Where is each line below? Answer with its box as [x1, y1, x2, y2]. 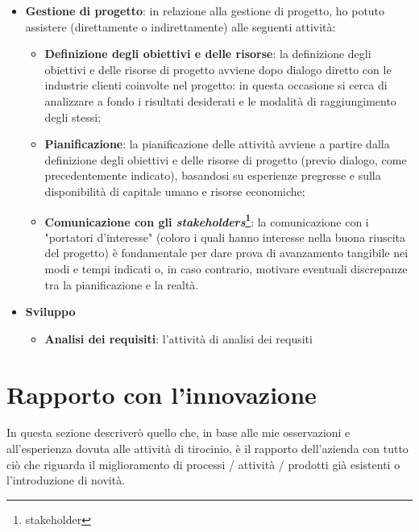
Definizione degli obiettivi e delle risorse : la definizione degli [44, 45, 371, 62]
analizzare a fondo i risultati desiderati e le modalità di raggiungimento [44, 92, 396, 109]
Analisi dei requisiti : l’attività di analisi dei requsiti [44, 330, 313, 347]
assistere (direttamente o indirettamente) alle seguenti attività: [25, 18, 336, 35]
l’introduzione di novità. [6, 472, 126, 488]
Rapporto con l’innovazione [6, 377, 317, 410]
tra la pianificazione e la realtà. [44, 276, 199, 293]
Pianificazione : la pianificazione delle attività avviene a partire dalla [44, 135, 390, 152]
